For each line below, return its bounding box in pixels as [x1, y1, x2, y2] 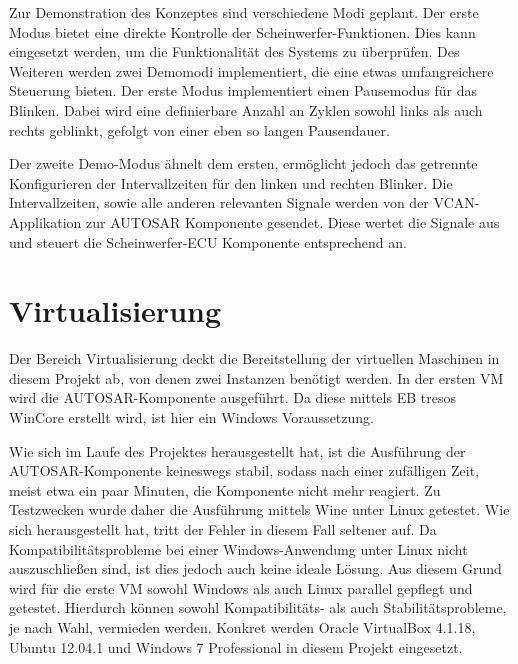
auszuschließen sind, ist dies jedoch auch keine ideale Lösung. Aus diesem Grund [9, 558, 502, 579]
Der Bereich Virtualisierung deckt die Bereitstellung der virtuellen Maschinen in [9, 348, 500, 369]
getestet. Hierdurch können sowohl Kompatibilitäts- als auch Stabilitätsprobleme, [9, 597, 507, 618]
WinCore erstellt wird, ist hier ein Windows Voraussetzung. [9, 407, 374, 428]
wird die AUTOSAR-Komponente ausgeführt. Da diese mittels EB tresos [9, 387, 456, 408]
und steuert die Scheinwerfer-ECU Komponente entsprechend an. [9, 231, 407, 252]
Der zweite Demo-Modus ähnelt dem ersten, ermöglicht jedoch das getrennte [9, 153, 478, 174]
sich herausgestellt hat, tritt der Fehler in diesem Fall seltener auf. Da [9, 519, 437, 539]
